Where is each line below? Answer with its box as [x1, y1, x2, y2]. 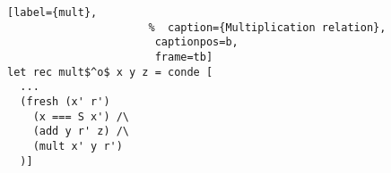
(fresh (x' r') [20, 95, 110, 108]
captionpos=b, [154, 36, 239, 49]
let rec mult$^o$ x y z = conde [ [7, 65, 213, 78]
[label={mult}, [7, 6, 98, 19]
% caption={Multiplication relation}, [148, 21, 387, 34]
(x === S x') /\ [32, 110, 130, 123]
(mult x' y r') [32, 139, 123, 152]
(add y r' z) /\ [32, 125, 130, 138]
